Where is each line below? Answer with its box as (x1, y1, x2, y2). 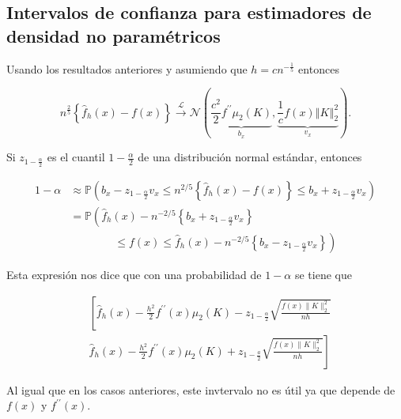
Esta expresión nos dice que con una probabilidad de (6, 266, 262, 283)
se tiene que (294, 266, 352, 283)
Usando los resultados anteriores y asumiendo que (6, 60, 248, 77)
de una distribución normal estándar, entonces (138, 149, 362, 165)
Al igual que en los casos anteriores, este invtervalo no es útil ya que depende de (6, 381, 395, 398)
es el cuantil (47, 149, 105, 165)
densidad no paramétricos (6, 23, 221, 47)
